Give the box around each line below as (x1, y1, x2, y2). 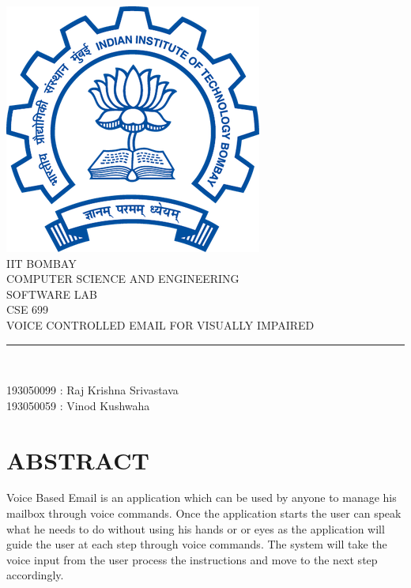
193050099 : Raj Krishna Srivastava (6, 382, 179, 398)
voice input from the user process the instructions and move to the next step (6, 551, 378, 567)
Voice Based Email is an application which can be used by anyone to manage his (6, 489, 397, 506)
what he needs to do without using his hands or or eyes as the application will (6, 520, 385, 537)
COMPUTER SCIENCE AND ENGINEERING (6, 270, 239, 287)
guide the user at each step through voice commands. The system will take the (6, 536, 387, 552)
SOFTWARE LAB (6, 285, 97, 302)
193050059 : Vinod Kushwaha (6, 397, 150, 413)
